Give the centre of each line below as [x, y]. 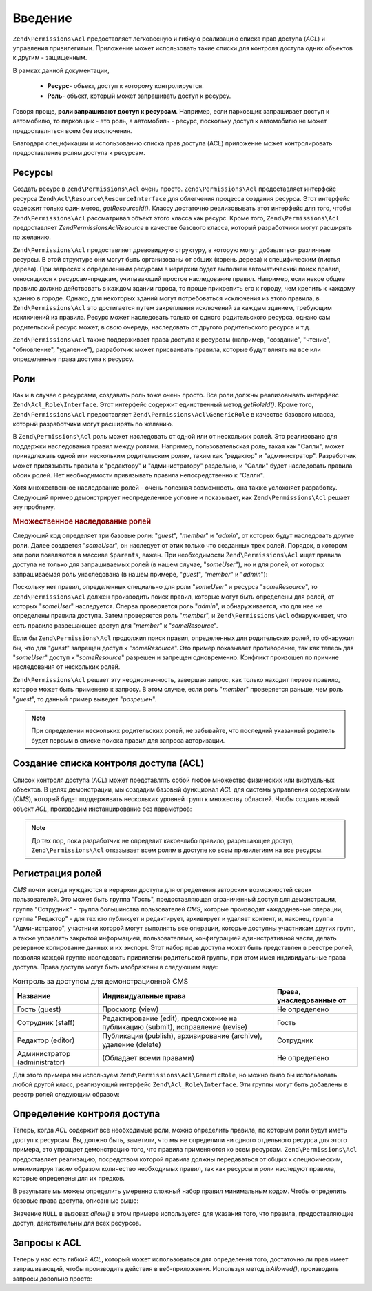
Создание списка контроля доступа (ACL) [108, 764]
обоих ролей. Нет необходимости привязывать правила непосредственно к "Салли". [139, 475]
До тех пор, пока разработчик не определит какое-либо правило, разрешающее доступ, [163, 840]
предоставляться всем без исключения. [72, 130]
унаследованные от [311, 1000]
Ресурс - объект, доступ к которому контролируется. [126, 86]
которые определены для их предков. [69, 1179]
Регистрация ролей [57, 873]
